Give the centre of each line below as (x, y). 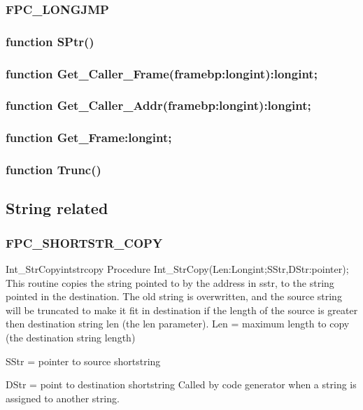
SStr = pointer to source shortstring (83, 361)
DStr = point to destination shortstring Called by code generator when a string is (181, 384)
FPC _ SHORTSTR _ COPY (84, 242)
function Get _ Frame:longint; (89, 137)
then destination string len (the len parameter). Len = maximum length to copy (178, 324)
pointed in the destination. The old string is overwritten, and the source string (174, 296)
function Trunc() (54, 170)
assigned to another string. (63, 398)
